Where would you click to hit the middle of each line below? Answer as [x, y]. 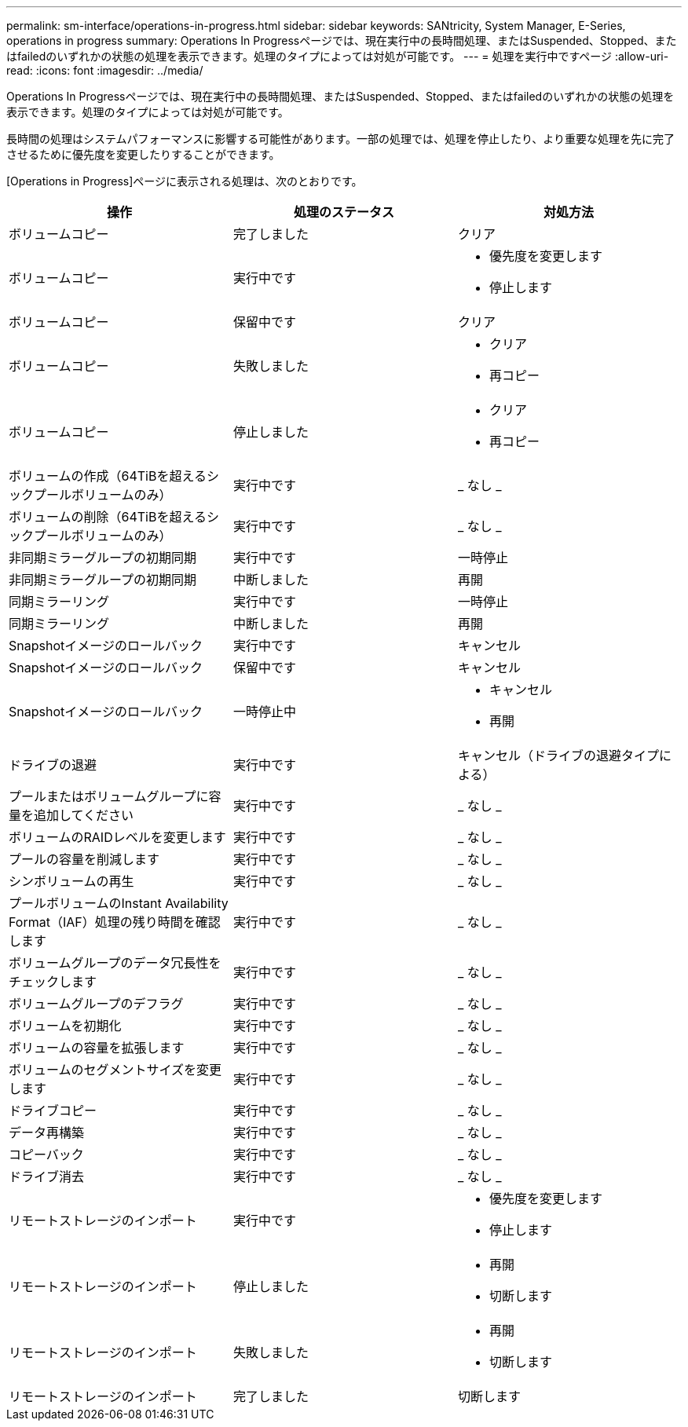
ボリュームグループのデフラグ [96, 1004]
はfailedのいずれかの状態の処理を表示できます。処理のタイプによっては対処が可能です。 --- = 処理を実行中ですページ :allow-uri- [338, 56]
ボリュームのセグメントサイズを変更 [115, 1070]
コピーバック [46, 1154]
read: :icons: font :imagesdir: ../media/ [105, 70]
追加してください [84, 815]
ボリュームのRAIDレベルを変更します [117, 837]
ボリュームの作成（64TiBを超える [108, 476]
